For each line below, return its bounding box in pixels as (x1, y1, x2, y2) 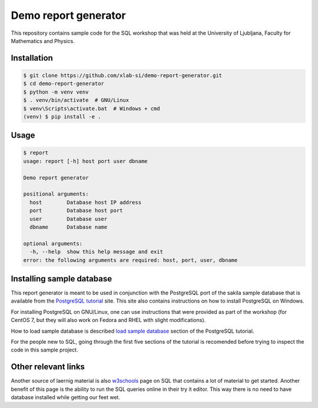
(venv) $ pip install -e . (23, 113, 101, 120)
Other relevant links (11, 362, 85, 372)
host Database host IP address (29, 199, 141, 205)
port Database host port (29, 207, 123, 214)
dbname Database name (29, 224, 108, 230)
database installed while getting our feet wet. (11, 394, 121, 401)
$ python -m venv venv (23, 88, 89, 95)
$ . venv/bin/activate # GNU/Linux (23, 97, 130, 104)
